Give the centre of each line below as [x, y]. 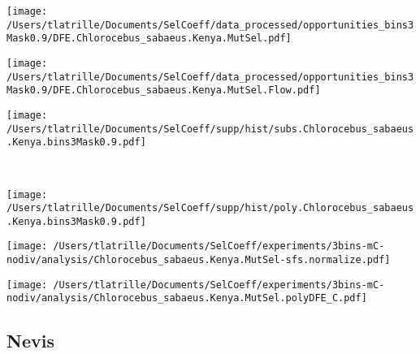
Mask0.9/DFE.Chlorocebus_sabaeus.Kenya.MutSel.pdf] [149, 39]
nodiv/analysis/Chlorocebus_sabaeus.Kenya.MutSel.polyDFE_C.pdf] [187, 298]
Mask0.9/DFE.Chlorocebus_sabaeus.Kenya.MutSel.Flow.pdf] [164, 91]
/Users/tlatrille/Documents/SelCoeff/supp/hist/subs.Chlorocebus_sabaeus [210, 129]
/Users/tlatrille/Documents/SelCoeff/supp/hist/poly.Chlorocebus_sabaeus [210, 208]
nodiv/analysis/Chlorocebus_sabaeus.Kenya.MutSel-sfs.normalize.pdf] [199, 260]
